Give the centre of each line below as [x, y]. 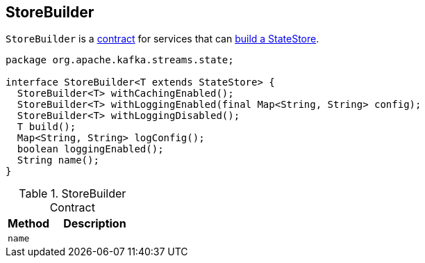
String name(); [58, 160]
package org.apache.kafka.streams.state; [120, 60]
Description [95, 224]
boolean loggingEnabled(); [90, 149]
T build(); [47, 127]
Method [29, 224]
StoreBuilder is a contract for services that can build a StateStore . [162, 39]
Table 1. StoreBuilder [73, 194]
